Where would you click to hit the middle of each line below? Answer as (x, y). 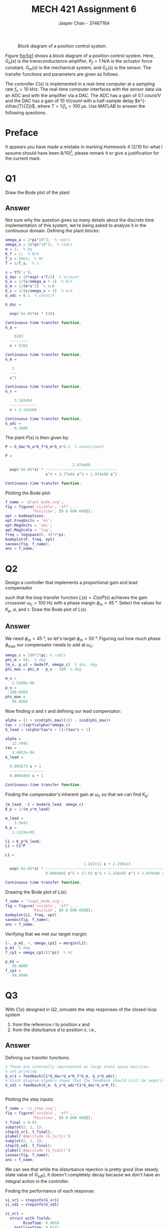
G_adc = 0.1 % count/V (30, 296)
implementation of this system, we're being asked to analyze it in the (76, 225)
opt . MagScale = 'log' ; (29, 530)
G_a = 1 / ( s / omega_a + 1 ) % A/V (39, 281)
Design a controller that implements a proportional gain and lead (71, 582)
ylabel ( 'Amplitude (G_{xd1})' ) (38, 1150)
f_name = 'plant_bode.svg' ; (34, 502)
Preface (22, 133)
